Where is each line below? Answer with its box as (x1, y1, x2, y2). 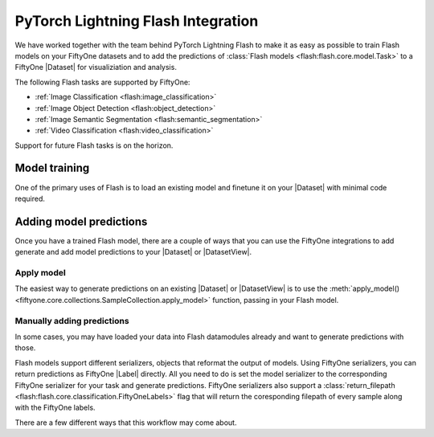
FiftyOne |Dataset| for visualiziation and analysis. (14, 63, 177, 72)
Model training (14, 161, 90, 175)
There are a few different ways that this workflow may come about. (14, 418, 237, 427)
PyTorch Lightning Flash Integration (14, 12, 259, 30)
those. (14, 343, 36, 353)
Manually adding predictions (14, 315, 129, 326)
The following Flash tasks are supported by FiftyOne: (14, 77, 190, 87)
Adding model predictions (14, 214, 148, 228)
